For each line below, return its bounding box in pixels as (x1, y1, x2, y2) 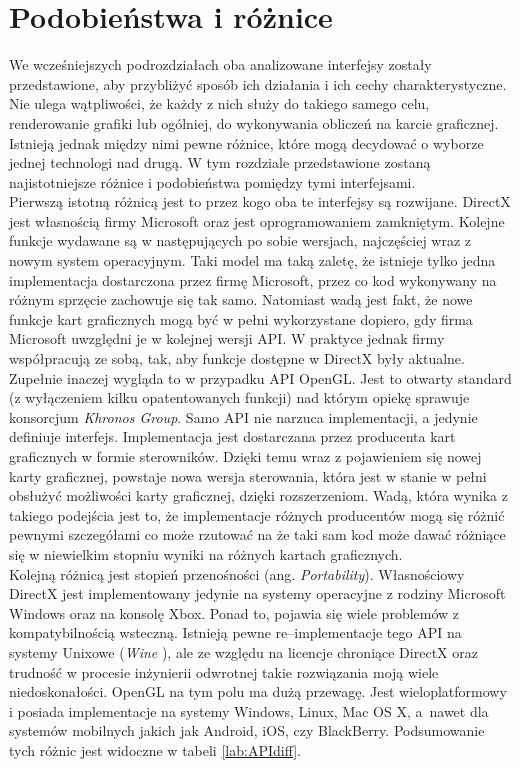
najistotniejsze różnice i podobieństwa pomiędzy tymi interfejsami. (9, 171, 416, 192)
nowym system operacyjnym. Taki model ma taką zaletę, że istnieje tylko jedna (9, 250, 496, 271)
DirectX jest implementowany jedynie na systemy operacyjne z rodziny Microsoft (9, 583, 506, 604)
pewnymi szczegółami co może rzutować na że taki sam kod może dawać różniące (9, 524, 506, 545)
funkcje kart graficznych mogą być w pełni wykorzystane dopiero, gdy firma (9, 308, 473, 329)
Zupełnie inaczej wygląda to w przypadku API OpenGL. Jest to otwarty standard (9, 367, 512, 388)
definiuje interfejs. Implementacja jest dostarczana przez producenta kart (9, 426, 456, 447)
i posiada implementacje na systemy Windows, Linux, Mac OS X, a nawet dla (9, 700, 489, 721)
